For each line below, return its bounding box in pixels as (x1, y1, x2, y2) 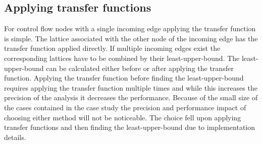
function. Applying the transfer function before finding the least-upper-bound (4, 73, 244, 83)
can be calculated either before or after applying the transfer (46, 62, 234, 73)
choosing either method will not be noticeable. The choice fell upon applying (4, 112, 241, 122)
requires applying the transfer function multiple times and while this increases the (4, 82, 257, 93)
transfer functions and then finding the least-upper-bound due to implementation (4, 122, 255, 132)
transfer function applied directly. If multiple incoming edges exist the (4, 43, 221, 53)
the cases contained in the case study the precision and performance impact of (4, 102, 246, 112)
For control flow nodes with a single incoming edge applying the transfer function (4, 23, 256, 34)
